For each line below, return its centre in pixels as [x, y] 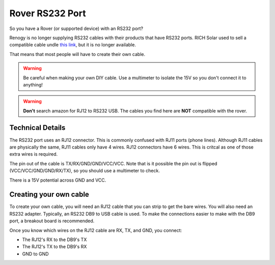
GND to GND [35, 254]
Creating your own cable [49, 195]
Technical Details [37, 128]
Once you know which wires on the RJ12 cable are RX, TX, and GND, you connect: [96, 230]
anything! [33, 84]
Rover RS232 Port [48, 13]
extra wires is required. [34, 154]
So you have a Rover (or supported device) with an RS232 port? [76, 28]
